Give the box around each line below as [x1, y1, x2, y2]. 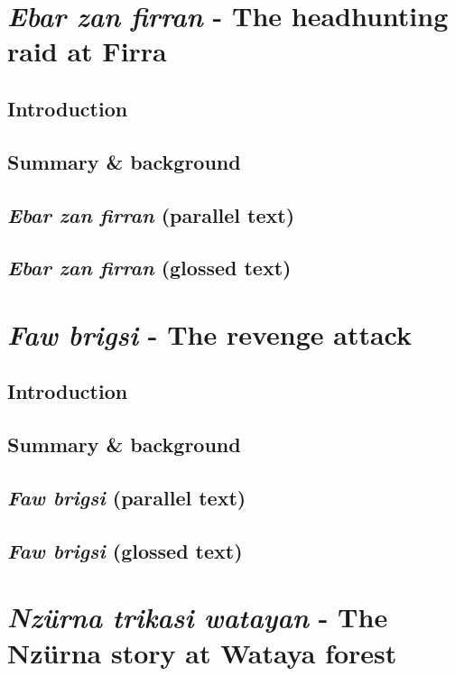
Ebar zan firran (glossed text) [7, 254, 292, 282]
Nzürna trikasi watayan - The [7, 598, 388, 636]
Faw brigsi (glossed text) [7, 536, 243, 564]
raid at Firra [7, 32, 167, 69]
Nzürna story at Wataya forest [7, 634, 397, 671]
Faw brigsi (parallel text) [7, 484, 246, 512]
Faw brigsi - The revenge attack [7, 315, 413, 353]
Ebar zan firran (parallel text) [7, 200, 295, 228]
